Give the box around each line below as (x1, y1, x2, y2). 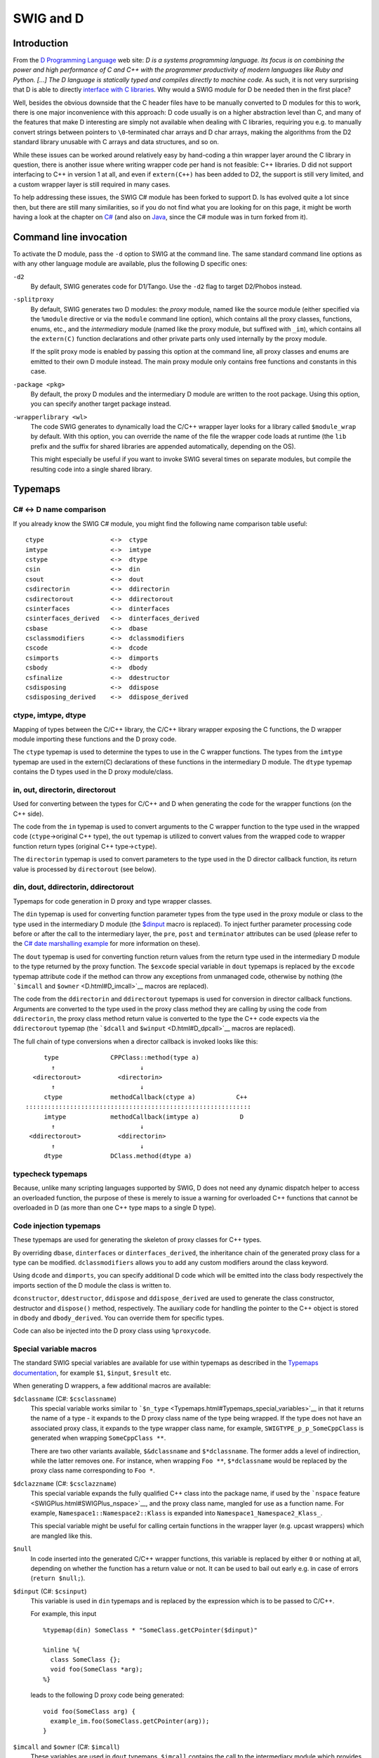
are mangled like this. (30, 1532, 93, 1540)
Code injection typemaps (13, 1221, 101, 1231)
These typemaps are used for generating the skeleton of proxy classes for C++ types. (13, 1236, 262, 1244)
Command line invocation (13, 231, 128, 243)
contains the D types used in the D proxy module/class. (13, 767, 173, 776)
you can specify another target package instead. (30, 399, 171, 408)
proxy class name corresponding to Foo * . (30, 1466, 156, 1475)
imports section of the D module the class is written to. (13, 1281, 171, 1290)
